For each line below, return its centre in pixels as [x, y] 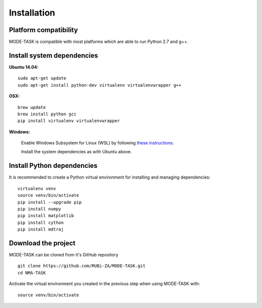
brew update [32, 107]
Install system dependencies [54, 55]
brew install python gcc [47, 114]
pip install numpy [40, 209]
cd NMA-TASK [32, 273]
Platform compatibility [43, 30]
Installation [32, 13]
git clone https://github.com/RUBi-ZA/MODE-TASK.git [82, 266]
